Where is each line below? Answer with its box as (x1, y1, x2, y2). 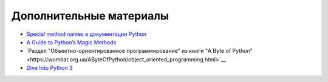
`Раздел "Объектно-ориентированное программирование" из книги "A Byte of (26, 47, 231, 55)
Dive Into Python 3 (26, 64, 73, 72)
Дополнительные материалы (11, 9, 169, 22)
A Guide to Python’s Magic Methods (26, 38, 117, 46)
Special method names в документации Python (26, 30, 147, 38)
